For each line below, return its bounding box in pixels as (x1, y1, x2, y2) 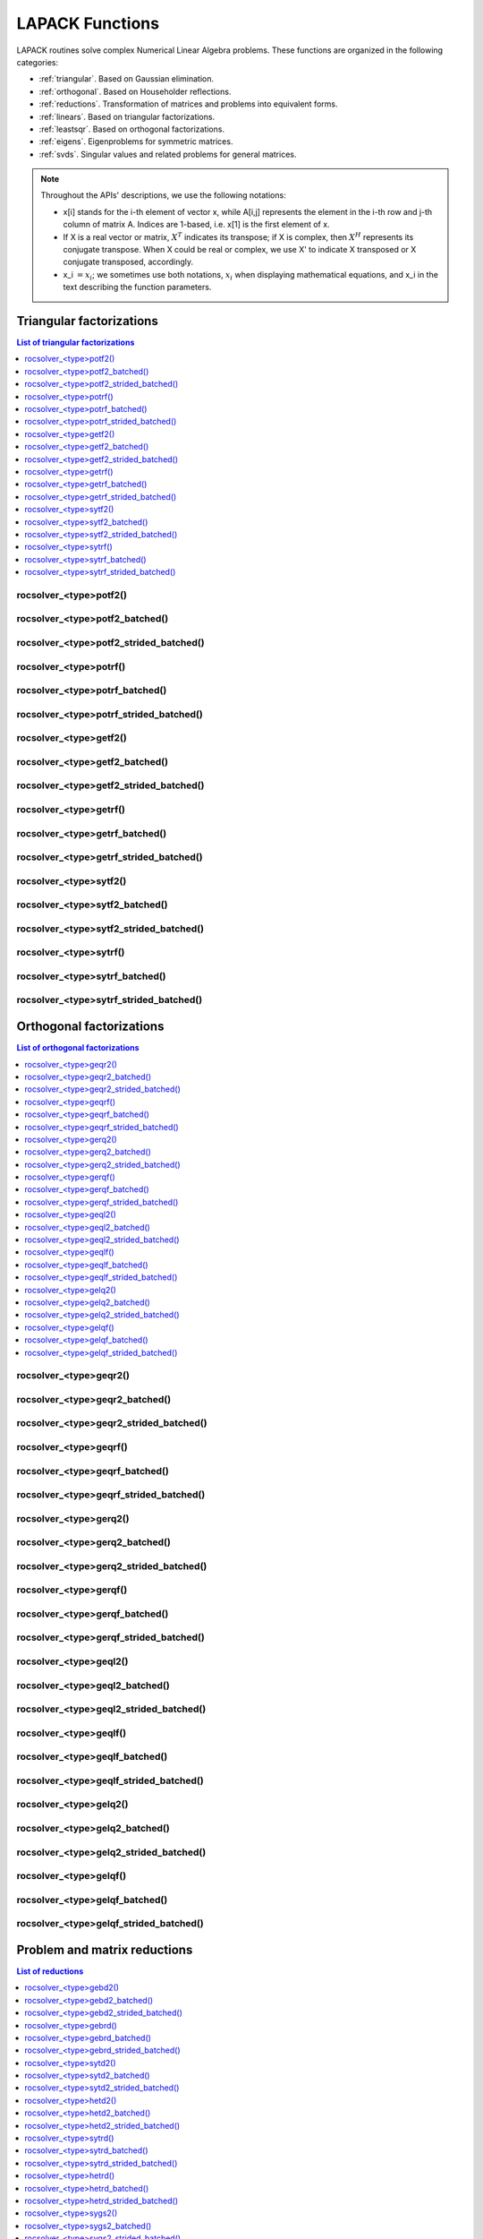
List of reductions (16, 1966, 84, 1977)
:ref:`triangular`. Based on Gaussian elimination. (38, 73, 215, 84)
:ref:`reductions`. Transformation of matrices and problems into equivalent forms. (38, 99, 338, 109)
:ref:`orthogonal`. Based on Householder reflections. (38, 86, 232, 97)
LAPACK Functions (16, 13, 160, 33)
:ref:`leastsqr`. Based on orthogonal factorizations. (38, 124, 225, 134)
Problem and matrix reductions (16, 1942, 193, 1957)
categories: (16, 56, 58, 67)
